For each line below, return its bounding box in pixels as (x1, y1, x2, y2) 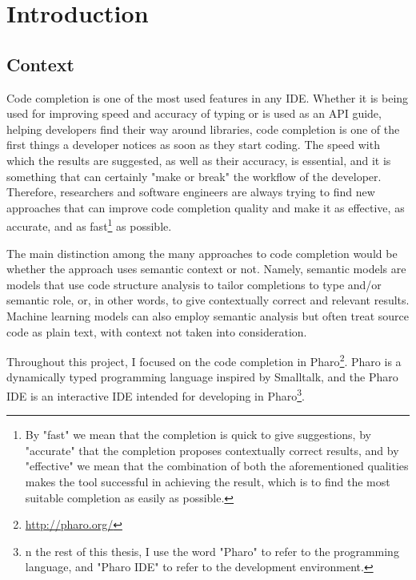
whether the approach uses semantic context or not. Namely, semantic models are (6, 260, 406, 277)
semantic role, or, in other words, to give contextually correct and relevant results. (6, 292, 410, 308)
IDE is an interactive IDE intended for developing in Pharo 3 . (6, 385, 306, 404)
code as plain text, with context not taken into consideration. (6, 323, 307, 340)
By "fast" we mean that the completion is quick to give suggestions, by (25, 426, 371, 443)
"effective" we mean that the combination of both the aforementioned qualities (25, 457, 409, 474)
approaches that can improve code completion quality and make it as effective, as (6, 199, 405, 215)
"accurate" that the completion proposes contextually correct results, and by (25, 441, 399, 458)
